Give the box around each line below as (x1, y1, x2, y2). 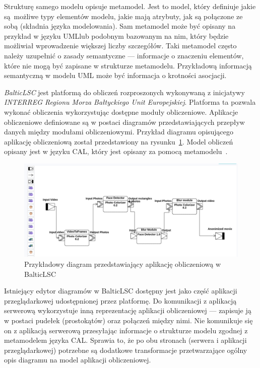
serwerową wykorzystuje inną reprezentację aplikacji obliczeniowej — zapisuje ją (4, 305, 251, 316)
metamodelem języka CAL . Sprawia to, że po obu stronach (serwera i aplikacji (4, 335, 247, 345)
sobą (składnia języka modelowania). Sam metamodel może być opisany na (4, 21, 236, 31)
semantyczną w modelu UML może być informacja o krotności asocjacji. (4, 70, 227, 81)
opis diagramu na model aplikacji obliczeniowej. (4, 354, 151, 365)
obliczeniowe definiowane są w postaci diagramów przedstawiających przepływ (4, 116, 245, 127)
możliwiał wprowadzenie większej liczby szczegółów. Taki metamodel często (4, 40, 237, 51)
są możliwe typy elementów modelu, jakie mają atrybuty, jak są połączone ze (4, 11, 243, 21)
